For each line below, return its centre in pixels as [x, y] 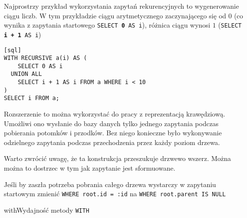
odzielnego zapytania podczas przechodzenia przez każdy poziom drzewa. [112, 142]
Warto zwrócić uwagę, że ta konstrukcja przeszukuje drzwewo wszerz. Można [117, 158]
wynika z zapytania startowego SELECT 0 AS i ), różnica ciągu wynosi [107, 25]
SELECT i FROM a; [32, 98]
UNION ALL [26, 74]
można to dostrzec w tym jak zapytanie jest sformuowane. [90, 168]
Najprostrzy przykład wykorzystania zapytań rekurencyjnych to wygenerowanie [122, 6]
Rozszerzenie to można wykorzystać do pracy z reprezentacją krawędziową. [115, 114]
